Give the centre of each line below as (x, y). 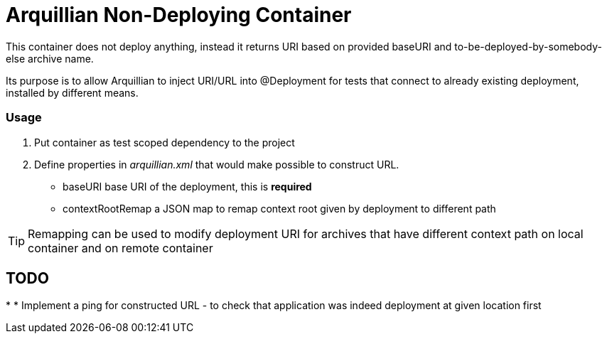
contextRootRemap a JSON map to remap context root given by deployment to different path (279, 208)
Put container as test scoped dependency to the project (165, 142)
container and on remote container (120, 248)
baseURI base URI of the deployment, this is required (187, 186)
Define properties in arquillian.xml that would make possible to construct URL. (217, 164)
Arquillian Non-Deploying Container (179, 15)
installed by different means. (72, 92)
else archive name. (50, 58)
